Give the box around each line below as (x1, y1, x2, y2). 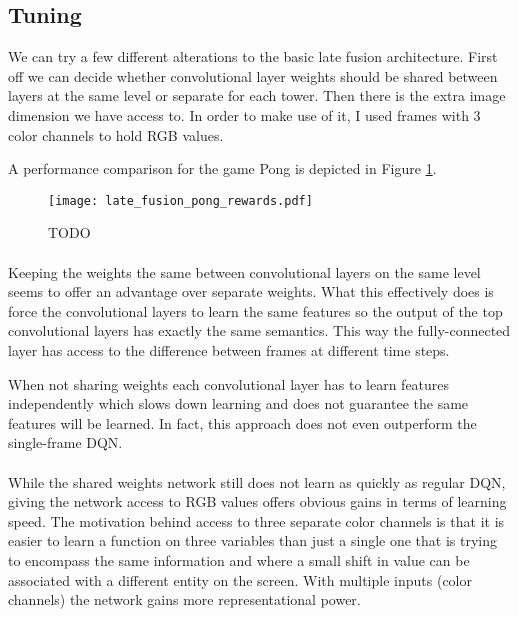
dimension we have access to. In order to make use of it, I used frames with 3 (8, 104, 481, 125)
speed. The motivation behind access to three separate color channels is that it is (8, 510, 505, 531)
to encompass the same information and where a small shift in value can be (8, 549, 470, 570)
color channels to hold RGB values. (8, 124, 224, 145)
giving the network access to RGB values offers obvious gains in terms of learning (8, 491, 507, 512)
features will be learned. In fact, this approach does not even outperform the (8, 412, 477, 433)
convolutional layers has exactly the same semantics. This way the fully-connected (8, 320, 511, 341)
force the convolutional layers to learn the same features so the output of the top (8, 300, 503, 321)
